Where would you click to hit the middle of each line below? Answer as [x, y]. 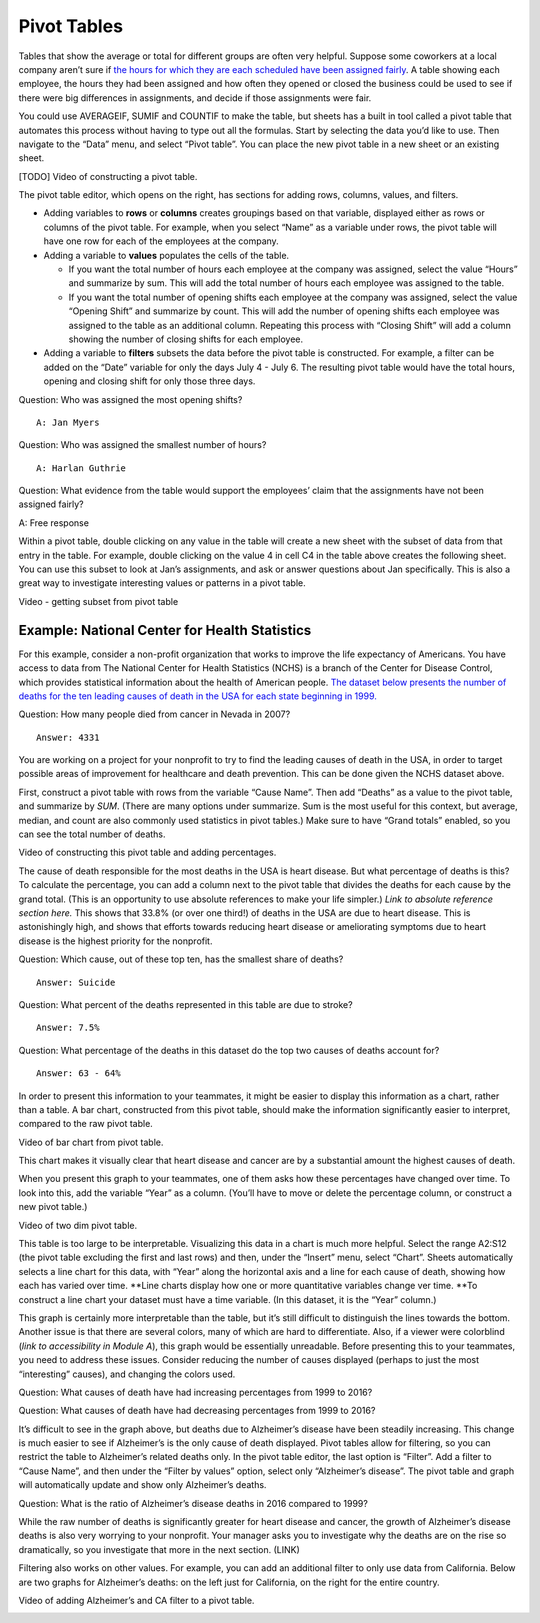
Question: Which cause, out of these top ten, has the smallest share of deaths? [181, 959]
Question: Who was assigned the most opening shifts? [130, 399]
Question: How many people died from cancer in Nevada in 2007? [154, 714]
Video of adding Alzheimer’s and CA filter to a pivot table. [136, 1600]
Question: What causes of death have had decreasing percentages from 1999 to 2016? [197, 1411]
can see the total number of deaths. [92, 834]
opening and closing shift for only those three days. [149, 381]
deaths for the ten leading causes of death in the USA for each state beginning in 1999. [197, 696]
